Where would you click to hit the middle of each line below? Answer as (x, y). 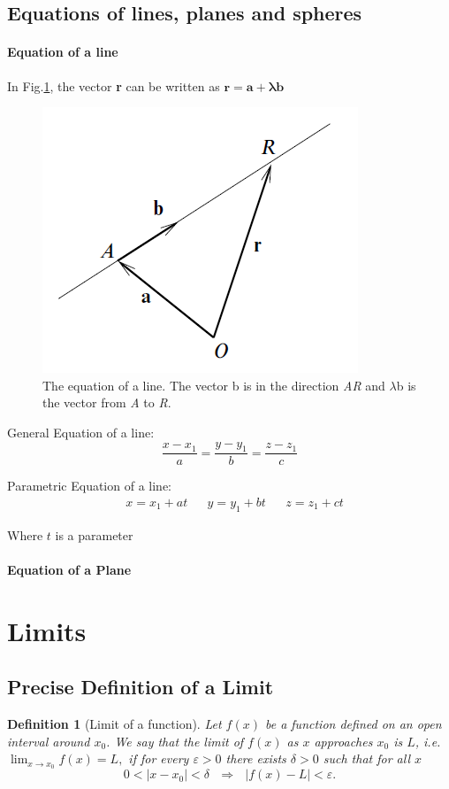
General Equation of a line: (81, 432)
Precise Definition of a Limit (141, 687)
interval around (49, 741)
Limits (47, 630)
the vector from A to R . (107, 402)
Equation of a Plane (69, 569)
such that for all (366, 758)
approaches (343, 741)
